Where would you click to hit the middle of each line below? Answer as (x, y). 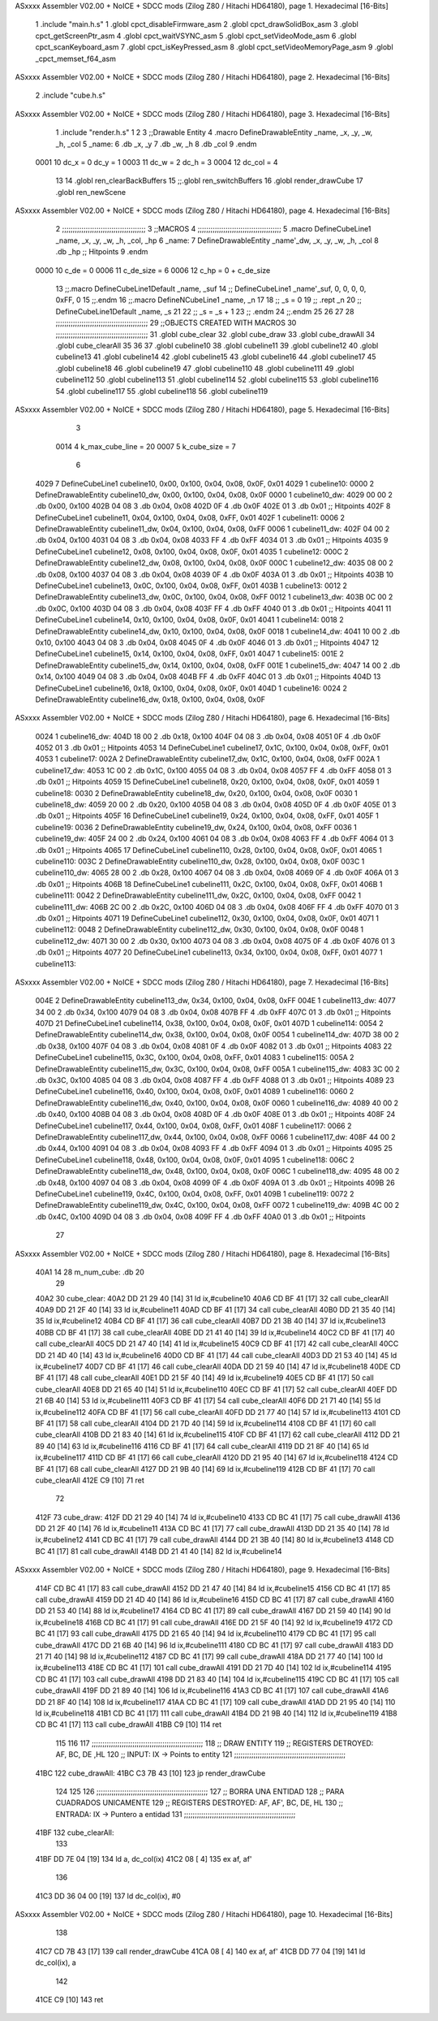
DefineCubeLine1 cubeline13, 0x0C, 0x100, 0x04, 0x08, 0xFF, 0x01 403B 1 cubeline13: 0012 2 (191, 586)
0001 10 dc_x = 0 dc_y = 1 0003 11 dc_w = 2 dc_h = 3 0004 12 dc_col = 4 (157, 162)
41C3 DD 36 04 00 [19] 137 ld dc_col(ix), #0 (108, 1896)
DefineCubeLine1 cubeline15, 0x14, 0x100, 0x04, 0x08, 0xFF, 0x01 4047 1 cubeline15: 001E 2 (190, 654)
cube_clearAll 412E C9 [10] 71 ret (90, 1480)
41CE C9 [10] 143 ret (69, 1999)
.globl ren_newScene (90, 192)
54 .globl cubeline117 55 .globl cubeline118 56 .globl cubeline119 (162, 391)
